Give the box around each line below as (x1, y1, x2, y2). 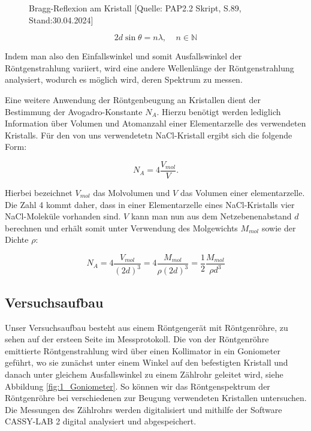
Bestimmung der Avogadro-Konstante (5, 105, 143, 117)
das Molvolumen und (93, 186, 170, 198)
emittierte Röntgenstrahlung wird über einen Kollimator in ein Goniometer (5, 344, 280, 357)
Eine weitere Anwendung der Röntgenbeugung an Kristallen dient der (5, 93, 261, 106)
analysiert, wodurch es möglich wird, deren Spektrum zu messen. (5, 73, 243, 86)
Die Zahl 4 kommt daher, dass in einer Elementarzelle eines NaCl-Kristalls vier (5, 198, 295, 210)
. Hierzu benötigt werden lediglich (156, 105, 281, 117)
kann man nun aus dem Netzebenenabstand (131, 210, 292, 222)
